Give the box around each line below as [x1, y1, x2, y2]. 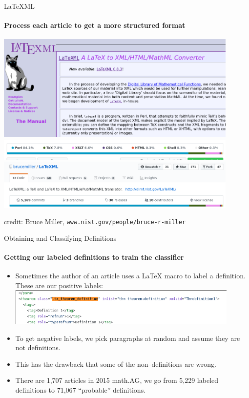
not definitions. [15, 342, 61, 353]
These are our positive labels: [15, 280, 103, 290]
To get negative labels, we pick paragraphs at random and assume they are [15, 333, 240, 343]
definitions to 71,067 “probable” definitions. [15, 384, 146, 395]
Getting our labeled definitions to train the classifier [4, 252, 184, 262]
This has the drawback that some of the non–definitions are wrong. [15, 358, 216, 369]
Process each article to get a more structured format [4, 20, 186, 30]
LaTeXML [4, 1, 35, 11]
